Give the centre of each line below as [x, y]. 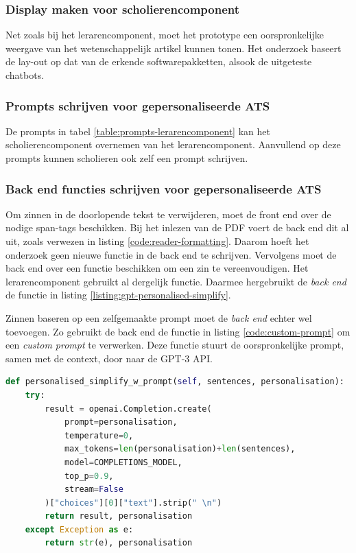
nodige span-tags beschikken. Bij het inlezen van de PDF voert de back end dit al [177, 227]
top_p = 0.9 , [89, 476]
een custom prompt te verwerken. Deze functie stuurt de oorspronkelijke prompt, [175, 345]
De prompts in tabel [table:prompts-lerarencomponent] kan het [138, 131]
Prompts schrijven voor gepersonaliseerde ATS [138, 105]
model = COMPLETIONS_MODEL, [123, 462]
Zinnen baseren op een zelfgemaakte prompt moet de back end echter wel [159, 317]
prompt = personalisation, [121, 422]
